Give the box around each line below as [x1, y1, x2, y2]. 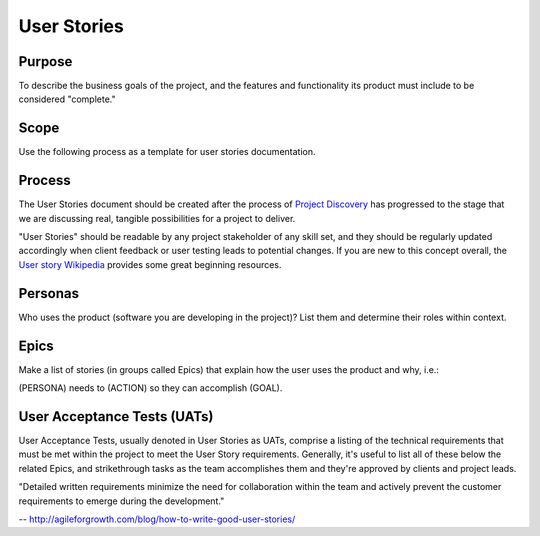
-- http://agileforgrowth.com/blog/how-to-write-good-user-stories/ [18, 513, 296, 525]
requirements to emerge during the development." [18, 495, 225, 507]
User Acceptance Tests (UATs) [18, 408, 214, 425]
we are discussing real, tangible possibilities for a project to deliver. [18, 212, 296, 224]
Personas [18, 285, 80, 302]
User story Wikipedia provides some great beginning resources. [18, 258, 282, 270]
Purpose [18, 53, 73, 70]
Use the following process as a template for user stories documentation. [18, 146, 316, 158]
